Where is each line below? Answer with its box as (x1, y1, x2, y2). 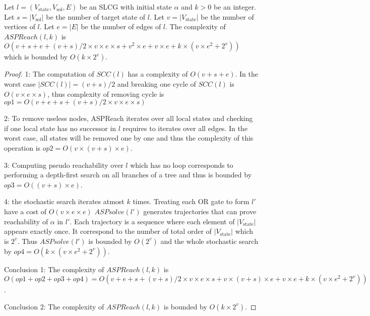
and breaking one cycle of (117, 78, 196, 89)
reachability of (4, 216, 48, 226)
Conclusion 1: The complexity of (4, 264, 104, 274)
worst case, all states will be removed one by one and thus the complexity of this (4, 133, 254, 143)
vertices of (4, 21, 35, 32)
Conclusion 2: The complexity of (4, 301, 104, 311)
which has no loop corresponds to (130, 159, 233, 170)
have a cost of (4, 206, 47, 216)
